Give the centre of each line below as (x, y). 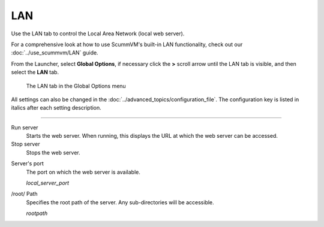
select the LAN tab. (35, 72)
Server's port (28, 164)
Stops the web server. (53, 152)
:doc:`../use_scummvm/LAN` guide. (55, 53)
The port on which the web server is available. (83, 172)
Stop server (25, 144)
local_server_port (47, 183)
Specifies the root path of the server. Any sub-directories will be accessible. (120, 202)
